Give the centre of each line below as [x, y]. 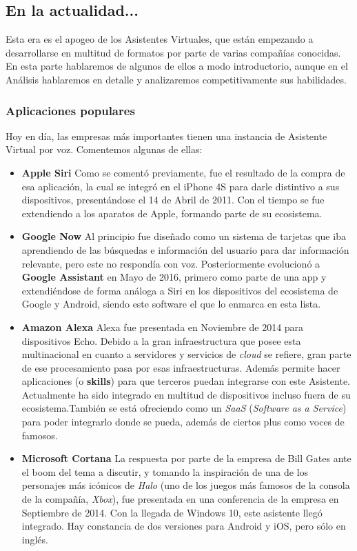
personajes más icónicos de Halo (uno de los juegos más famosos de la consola [186, 485]
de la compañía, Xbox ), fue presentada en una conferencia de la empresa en [180, 499]
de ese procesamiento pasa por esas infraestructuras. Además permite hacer [181, 367]
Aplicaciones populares [70, 110]
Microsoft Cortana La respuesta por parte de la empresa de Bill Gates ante [186, 458]
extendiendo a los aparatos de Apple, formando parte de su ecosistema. [172, 213]
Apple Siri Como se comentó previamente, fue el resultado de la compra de [183, 172]
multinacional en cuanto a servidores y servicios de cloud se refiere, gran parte [186, 354]
